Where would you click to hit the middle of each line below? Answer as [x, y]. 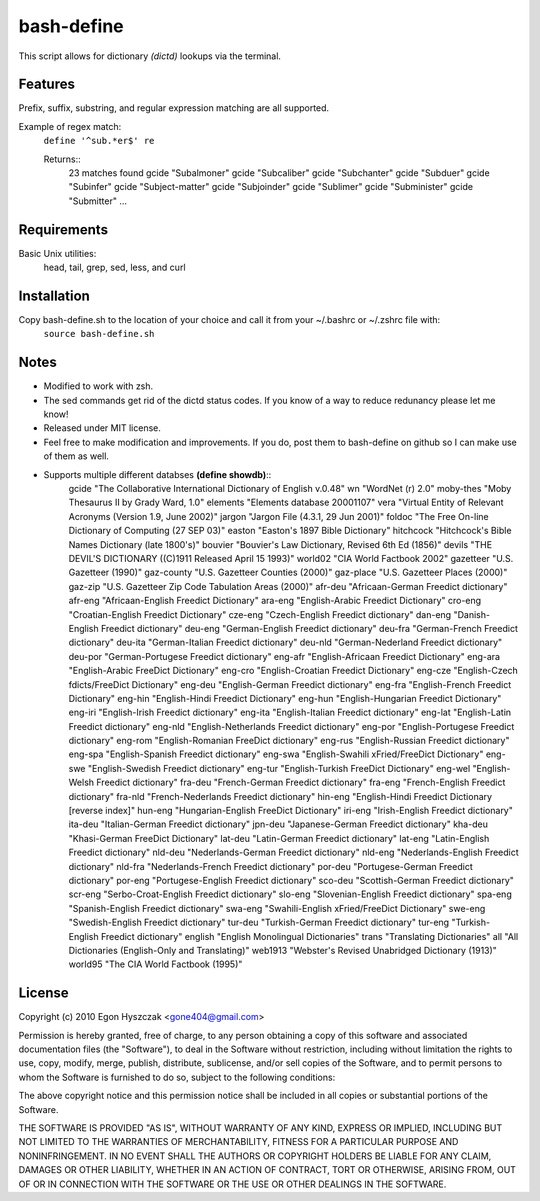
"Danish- [471, 614]
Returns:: [62, 159]
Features [46, 84]
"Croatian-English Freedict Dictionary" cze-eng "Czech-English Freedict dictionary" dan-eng [260, 614]
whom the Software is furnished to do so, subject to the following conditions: [177, 1077]
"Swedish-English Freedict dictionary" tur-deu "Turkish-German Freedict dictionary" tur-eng [259, 922]
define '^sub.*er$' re [99, 141]
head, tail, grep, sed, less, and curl [114, 267]
